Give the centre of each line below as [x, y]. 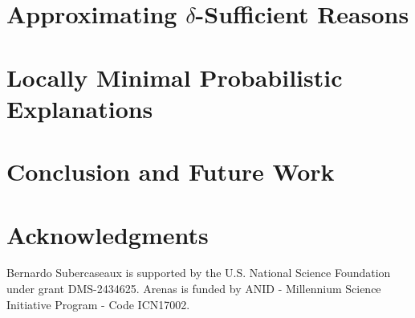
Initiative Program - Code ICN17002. [98, 304]
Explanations [80, 108]
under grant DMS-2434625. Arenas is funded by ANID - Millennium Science [194, 289]
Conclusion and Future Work [171, 171]
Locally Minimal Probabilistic [175, 77]
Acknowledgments [108, 234]
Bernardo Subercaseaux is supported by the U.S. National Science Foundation [199, 273]
